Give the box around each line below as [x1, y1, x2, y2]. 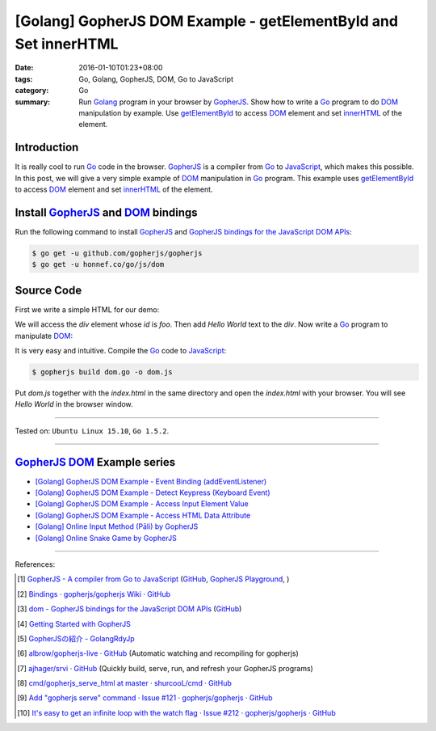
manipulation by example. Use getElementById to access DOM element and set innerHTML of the [78, 108, 403, 117]
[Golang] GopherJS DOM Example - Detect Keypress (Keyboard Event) [35, 488, 270, 497]
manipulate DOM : [15, 331, 73, 340]
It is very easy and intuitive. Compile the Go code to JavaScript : [15, 345, 227, 355]
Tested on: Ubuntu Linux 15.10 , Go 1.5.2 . [15, 425, 170, 436]
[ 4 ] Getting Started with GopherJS [17, 619, 131, 628]
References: [15, 559, 56, 569]
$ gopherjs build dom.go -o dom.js [31, 367, 173, 376]
